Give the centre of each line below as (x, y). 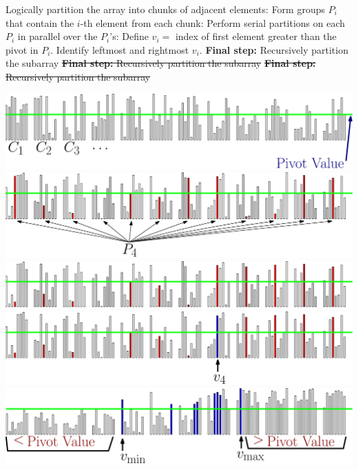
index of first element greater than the (256, 36)
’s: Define (129, 36)
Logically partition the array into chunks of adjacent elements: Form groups (166, 9)
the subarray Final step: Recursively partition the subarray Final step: (161, 63)
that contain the (40, 22)
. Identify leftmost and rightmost (120, 49)
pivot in (22, 49)
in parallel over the (57, 36)
